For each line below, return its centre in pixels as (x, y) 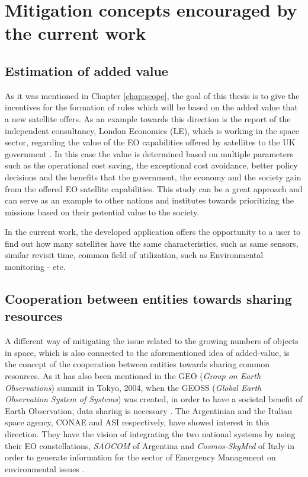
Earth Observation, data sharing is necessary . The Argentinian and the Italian (148, 410)
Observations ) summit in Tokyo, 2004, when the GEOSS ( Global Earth (133, 387)
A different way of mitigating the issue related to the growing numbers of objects (152, 341)
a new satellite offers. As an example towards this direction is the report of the (148, 118)
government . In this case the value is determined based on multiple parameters (149, 153)
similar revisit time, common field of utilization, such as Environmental (134, 255)
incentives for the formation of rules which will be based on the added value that (151, 107)
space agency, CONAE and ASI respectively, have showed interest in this (137, 422)
